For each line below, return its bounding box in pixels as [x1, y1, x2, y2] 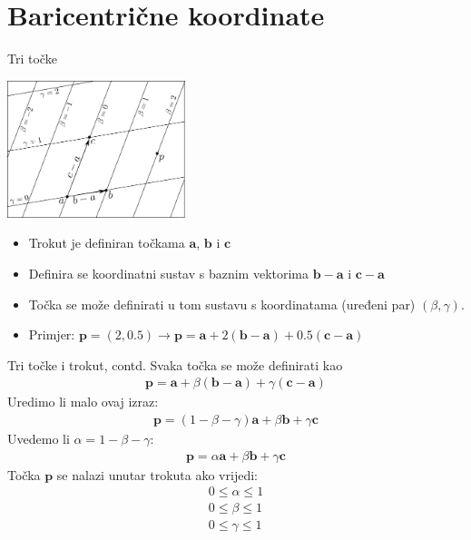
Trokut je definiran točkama [28, 233, 185, 252]
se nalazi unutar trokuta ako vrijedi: [56, 465, 258, 484]
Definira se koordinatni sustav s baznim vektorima [28, 264, 309, 283]
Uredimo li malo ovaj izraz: [7, 392, 159, 411]
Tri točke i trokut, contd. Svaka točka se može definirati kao [7, 355, 343, 374]
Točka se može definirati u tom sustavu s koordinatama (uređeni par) [28, 294, 416, 313]
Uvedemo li [7, 429, 70, 448]
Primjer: [28, 325, 75, 344]
